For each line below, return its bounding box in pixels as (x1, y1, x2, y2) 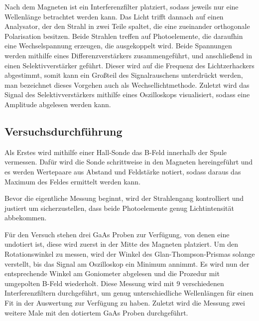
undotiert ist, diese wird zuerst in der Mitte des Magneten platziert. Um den (4, 239, 239, 249)
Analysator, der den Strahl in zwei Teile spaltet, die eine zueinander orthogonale (4, 21, 250, 31)
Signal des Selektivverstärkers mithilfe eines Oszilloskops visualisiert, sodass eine (4, 89, 250, 100)
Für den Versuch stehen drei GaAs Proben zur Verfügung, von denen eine (4, 229, 230, 239)
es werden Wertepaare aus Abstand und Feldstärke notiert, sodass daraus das (4, 166, 241, 176)
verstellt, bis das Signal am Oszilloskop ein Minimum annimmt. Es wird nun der (4, 258, 250, 269)
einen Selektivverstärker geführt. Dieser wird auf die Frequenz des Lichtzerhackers (4, 60, 255, 70)
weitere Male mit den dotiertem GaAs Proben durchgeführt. (4, 307, 188, 318)
